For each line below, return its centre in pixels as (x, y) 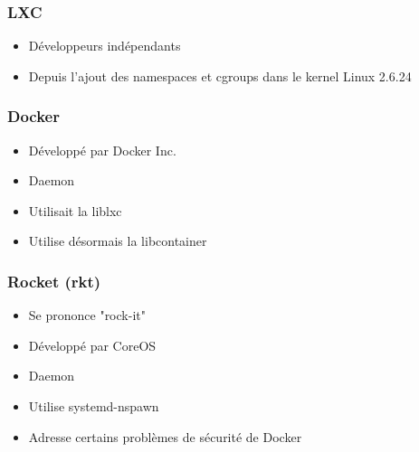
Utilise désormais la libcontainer (118, 241)
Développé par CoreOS (92, 345)
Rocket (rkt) (54, 281)
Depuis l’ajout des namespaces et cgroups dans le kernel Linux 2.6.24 (220, 75)
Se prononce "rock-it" (87, 315)
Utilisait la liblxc (75, 210)
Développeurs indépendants (105, 46)
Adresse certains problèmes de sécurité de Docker (165, 436)
